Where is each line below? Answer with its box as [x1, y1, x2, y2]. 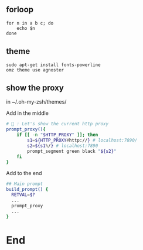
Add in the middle [6, 109, 49, 117]
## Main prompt [6, 181, 43, 187]
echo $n [16, 25, 35, 31]
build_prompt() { [6, 187, 49, 193]
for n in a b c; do [6, 20, 54, 26]
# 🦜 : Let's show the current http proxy [6, 121, 109, 127]
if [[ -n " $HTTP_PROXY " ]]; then [16, 132, 98, 138]
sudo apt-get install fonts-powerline [6, 61, 101, 68]
